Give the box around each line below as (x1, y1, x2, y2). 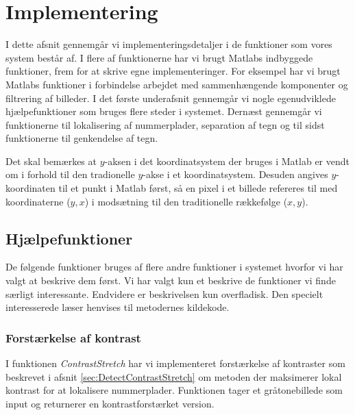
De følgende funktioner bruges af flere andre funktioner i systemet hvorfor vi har (5, 260, 343, 274)
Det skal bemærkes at (5, 153, 97, 168)
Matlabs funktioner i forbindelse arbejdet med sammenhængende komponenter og (5, 77, 348, 91)
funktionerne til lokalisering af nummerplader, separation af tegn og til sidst (5, 117, 325, 131)
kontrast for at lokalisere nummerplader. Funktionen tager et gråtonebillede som (5, 383, 343, 397)
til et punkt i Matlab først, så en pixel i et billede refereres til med (58, 181, 338, 195)
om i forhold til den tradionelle (5, 167, 135, 181)
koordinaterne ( (5, 194, 71, 208)
